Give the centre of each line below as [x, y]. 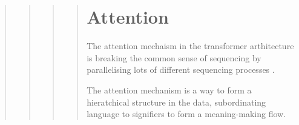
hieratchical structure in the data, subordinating [176, 102]
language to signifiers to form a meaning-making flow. [186, 114]
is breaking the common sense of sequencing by [174, 57]
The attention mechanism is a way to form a [169, 90]
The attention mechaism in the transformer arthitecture [190, 46]
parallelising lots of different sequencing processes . [181, 69]
